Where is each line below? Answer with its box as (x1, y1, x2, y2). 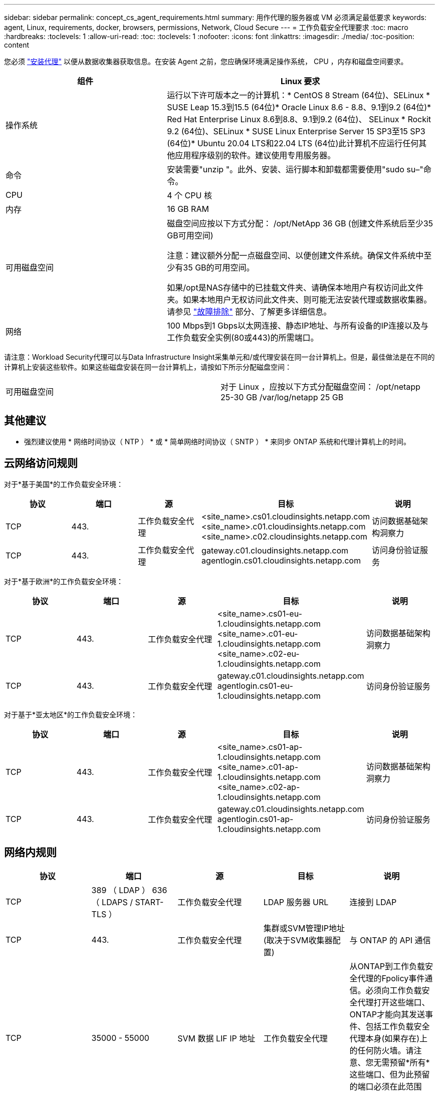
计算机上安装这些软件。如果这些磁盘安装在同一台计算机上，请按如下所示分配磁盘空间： (4, 363, 292, 371)
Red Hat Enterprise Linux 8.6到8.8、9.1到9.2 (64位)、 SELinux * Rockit (167, 114, 431, 124)
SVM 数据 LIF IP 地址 (177, 1033, 256, 1043)
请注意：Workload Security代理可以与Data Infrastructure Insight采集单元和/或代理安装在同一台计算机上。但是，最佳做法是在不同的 (4, 353, 435, 361)
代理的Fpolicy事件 (357, 973, 425, 983)
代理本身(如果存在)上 (349, 1033, 428, 1043)
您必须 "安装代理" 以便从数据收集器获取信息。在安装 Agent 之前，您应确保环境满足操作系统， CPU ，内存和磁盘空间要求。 (4, 57, 408, 66)
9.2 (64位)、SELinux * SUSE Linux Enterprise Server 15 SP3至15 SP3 (167, 126, 425, 136)
